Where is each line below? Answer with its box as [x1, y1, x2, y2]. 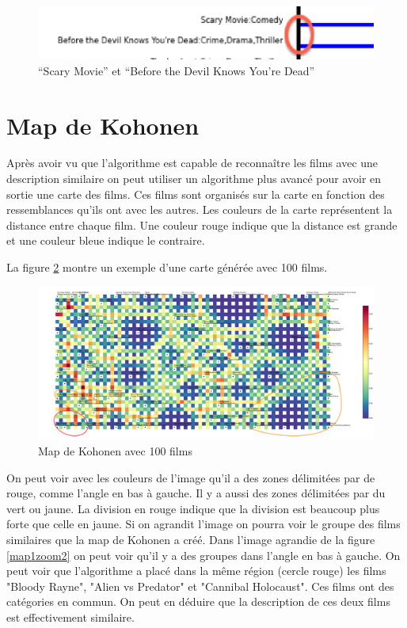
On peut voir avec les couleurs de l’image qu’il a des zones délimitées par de [6, 469, 375, 485]
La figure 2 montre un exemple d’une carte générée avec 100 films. [6, 259, 328, 276]
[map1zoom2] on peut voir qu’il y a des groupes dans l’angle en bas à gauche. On [6, 546, 401, 563]
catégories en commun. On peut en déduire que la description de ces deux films [6, 593, 390, 610]
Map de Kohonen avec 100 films [38, 442, 192, 459]
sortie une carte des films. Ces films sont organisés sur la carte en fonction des [6, 185, 385, 202]
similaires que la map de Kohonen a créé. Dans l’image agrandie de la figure [6, 531, 375, 547]
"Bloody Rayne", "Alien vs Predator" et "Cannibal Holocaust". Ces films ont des [6, 577, 394, 594]
